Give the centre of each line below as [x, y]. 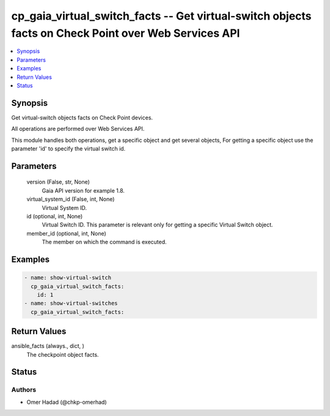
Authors [24, 390]
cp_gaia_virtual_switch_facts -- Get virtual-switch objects [161, 16]
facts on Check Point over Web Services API [126, 33]
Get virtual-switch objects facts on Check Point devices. [82, 117]
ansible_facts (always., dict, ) [48, 346]
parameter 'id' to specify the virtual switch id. [68, 148]
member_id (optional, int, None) [66, 233]
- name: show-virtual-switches [71, 303]
